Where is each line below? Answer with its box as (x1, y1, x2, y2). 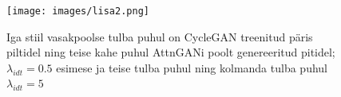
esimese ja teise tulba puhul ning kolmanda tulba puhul (56, 59, 327, 76)
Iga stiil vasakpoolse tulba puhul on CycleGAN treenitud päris (6, 28, 313, 45)
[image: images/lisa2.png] (6, 6, 149, 17)
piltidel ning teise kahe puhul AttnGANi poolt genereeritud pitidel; (6, 44, 335, 60)
